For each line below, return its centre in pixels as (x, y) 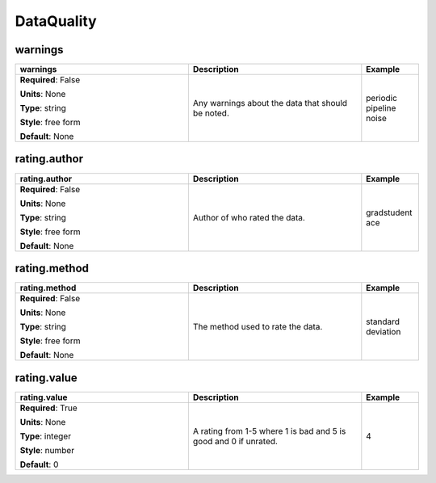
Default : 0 (39, 464)
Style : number (47, 450)
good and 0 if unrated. (235, 441)
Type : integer (46, 436)
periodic (381, 99)
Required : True (49, 408)
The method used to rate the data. (258, 327)
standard (383, 321)
